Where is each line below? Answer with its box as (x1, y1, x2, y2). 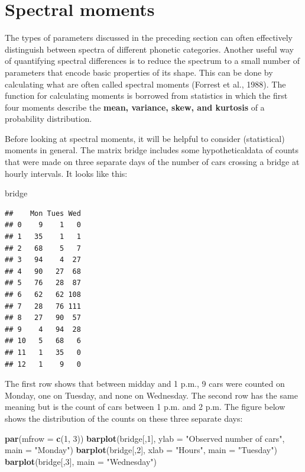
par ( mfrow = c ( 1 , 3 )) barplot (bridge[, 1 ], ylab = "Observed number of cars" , (5, 432, 285, 444)
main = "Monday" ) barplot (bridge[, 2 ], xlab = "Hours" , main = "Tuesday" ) (5, 444, 277, 456)
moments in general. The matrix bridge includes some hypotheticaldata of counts (5, 144, 299, 156)
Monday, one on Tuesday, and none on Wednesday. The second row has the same (5, 389, 298, 401)
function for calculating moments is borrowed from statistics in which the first (5, 89, 288, 102)
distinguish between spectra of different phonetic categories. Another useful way (5, 43, 294, 55)
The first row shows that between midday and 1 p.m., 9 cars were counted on (5, 377, 285, 390)
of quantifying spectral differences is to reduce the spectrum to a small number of (5, 54, 300, 67)
